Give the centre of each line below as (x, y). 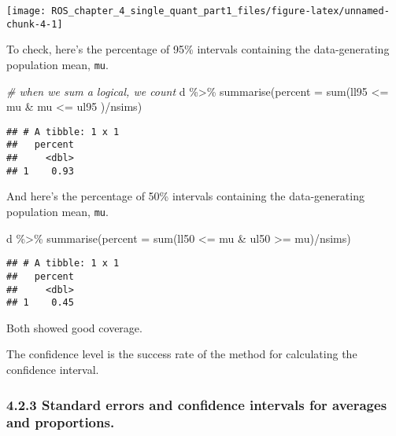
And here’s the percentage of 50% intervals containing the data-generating (185, 196)
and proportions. (61, 422)
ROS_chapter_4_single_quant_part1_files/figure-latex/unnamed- (220, 11)
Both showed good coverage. (74, 327)
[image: (26, 11)
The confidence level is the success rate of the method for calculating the (182, 354)
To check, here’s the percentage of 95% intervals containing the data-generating (198, 49)
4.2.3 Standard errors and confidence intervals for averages (197, 404)
